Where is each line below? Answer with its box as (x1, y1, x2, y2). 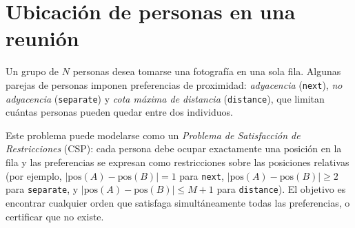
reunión (6, 24, 79, 52)
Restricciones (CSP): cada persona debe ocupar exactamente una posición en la (6, 141, 342, 156)
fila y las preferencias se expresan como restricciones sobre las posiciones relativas (6, 155, 349, 169)
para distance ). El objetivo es (216, 182, 346, 196)
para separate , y (6, 182, 79, 196)
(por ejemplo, (6, 168, 62, 183)
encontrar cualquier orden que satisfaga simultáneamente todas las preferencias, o (6, 195, 350, 209)
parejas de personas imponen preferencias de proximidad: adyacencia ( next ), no (6, 77, 343, 92)
